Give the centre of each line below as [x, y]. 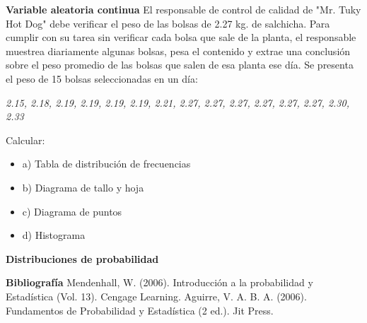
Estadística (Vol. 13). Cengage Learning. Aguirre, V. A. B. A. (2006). [156, 296]
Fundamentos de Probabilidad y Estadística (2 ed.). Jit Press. [140, 310]
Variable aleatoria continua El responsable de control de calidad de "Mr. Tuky [183, 9]
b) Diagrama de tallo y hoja [83, 187]
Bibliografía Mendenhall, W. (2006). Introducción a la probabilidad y [159, 282]
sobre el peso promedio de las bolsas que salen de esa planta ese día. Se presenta [180, 65]
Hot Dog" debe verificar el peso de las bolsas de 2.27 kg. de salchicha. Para [168, 23]
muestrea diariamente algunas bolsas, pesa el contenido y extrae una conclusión [178, 51]
